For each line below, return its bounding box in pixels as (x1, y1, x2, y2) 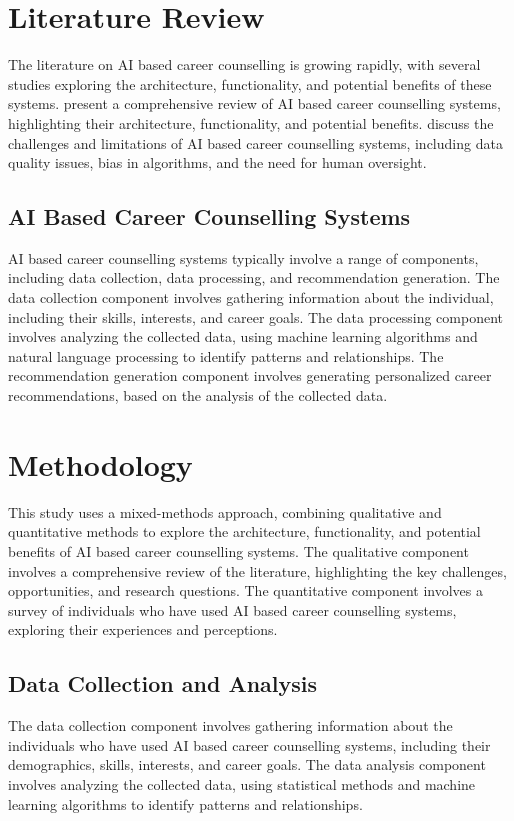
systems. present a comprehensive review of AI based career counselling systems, (8, 93, 501, 114)
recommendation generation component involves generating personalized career (8, 365, 492, 386)
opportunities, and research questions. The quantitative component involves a (8, 580, 483, 601)
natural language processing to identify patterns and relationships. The (8, 345, 444, 366)
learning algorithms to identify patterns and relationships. (8, 793, 363, 814)
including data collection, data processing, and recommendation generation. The (8, 267, 500, 288)
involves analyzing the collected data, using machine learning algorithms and (8, 326, 478, 347)
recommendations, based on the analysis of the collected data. (8, 385, 388, 406)
